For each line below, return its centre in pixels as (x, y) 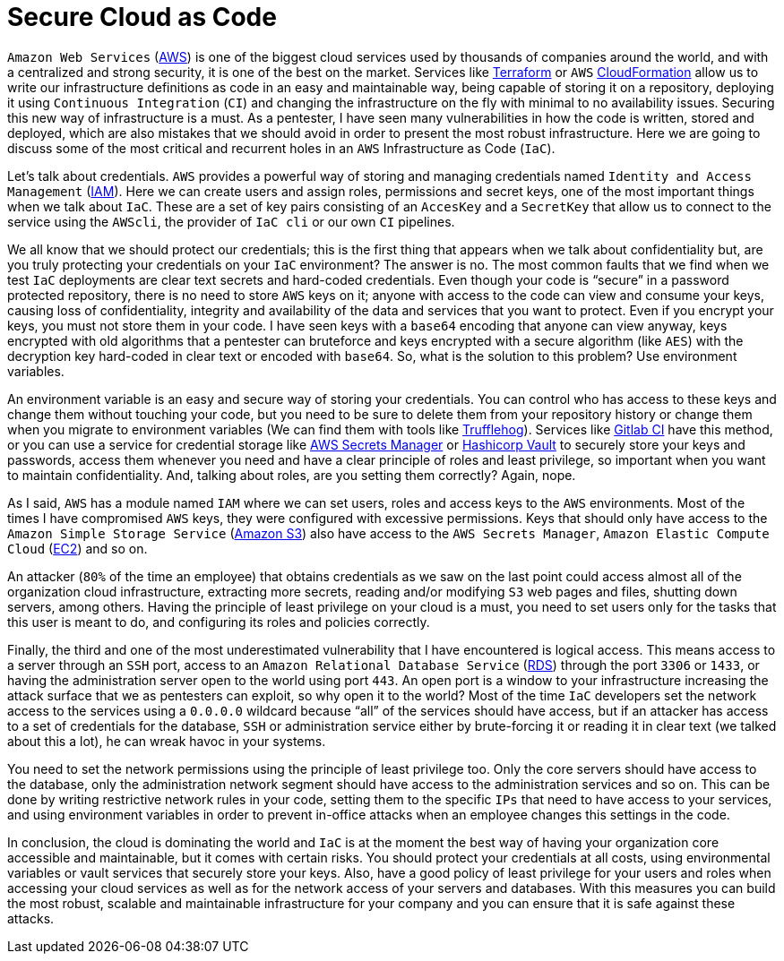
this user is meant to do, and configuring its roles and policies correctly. (219, 622)
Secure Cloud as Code (142, 17)
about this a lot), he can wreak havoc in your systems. (167, 741)
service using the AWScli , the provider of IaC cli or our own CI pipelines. (231, 221)
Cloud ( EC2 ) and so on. (78, 548)
